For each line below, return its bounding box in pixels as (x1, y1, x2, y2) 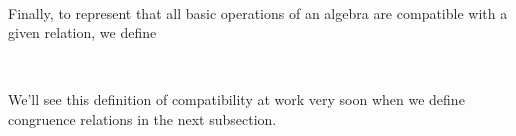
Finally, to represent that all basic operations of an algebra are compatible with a (8, 2, 508, 23)
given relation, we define (8, 22, 157, 43)
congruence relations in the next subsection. (8, 108, 277, 129)
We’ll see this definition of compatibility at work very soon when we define (8, 89, 465, 110)
